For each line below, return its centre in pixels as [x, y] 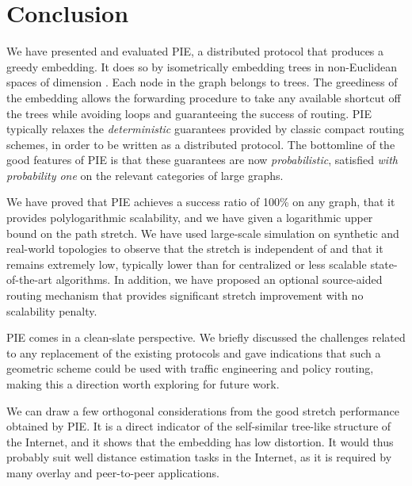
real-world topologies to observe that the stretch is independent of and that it [195, 249]
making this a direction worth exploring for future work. [143, 384]
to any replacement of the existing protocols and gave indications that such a [194, 352]
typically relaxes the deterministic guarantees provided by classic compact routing [206, 129]
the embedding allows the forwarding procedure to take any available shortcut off [204, 97]
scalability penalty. [52, 310]
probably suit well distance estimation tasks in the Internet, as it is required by [199, 457]
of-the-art [29, 279]
